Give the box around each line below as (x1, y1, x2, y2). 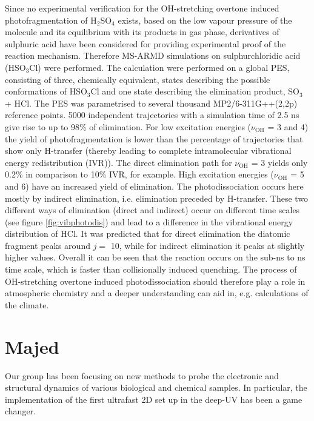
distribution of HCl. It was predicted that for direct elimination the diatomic (5, 227, 290, 240)
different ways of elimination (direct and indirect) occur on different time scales (5, 204, 300, 216)
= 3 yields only (251, 156, 308, 168)
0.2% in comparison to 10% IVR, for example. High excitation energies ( (5, 168, 274, 181)
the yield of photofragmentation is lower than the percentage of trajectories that (5, 132, 303, 145)
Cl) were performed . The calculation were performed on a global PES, (29, 61, 290, 73)
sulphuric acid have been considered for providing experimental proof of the (5, 37, 286, 50)
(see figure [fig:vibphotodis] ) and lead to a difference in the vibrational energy (5, 215, 293, 228)
